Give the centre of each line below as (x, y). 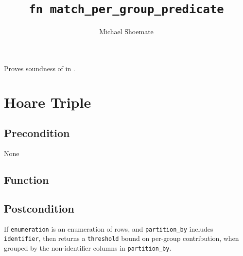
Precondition (37, 133)
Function (26, 179)
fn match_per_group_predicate (126, 10)
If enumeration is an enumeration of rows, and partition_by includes (109, 228)
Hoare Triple (48, 102)
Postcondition (39, 208)
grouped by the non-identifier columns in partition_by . (88, 247)
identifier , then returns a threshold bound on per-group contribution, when (121, 238)
